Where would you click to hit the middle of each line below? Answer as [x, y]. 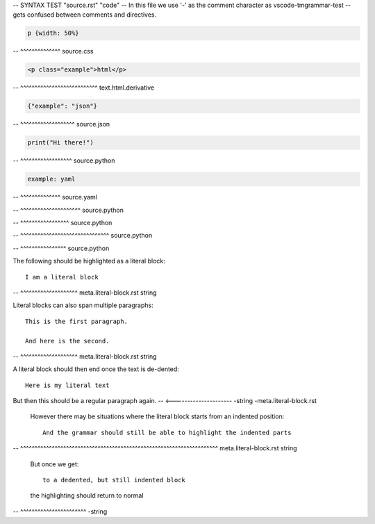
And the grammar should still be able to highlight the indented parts [167, 432]
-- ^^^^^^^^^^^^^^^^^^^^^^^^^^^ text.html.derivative [84, 88]
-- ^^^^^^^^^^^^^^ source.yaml [55, 197]
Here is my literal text [67, 385]
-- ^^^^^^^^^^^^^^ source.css [53, 51]
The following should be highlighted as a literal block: [89, 261]
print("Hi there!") [60, 143]
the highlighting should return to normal [87, 496]
